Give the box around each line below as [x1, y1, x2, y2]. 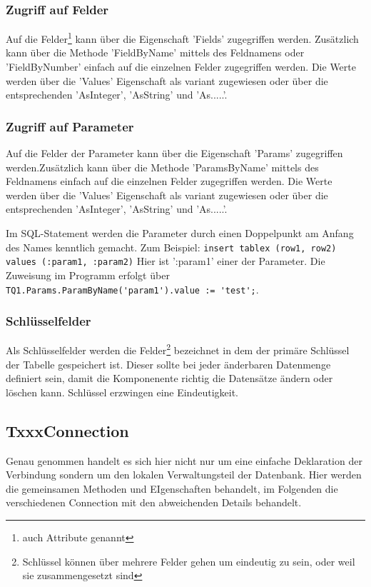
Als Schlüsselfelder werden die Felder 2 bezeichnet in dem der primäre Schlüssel [6, 341, 350, 358]
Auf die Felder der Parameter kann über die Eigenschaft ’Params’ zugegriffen [6, 146, 343, 161]
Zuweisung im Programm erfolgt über [6, 267, 170, 282]
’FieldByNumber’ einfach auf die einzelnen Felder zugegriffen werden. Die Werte [6, 59, 356, 74]
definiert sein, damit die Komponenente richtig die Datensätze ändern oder [6, 371, 333, 386]
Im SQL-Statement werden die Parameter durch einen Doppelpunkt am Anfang [6, 226, 354, 241]
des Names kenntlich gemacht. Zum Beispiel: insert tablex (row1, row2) [6, 239, 337, 254]
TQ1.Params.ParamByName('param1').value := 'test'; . [6, 281, 259, 296]
